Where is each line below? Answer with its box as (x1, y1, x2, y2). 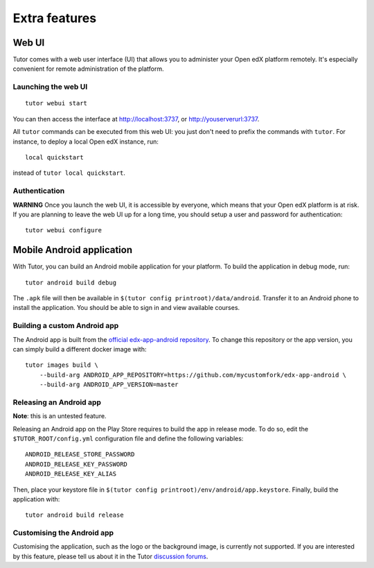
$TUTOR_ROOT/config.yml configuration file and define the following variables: (12, 434, 244, 442)
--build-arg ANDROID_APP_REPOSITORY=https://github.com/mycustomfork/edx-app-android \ (39, 371, 346, 379)
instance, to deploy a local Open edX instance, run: (12, 137, 159, 146)
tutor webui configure (25, 226, 103, 234)
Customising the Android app (12, 528, 114, 537)
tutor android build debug (25, 278, 117, 286)
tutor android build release (25, 511, 124, 519)
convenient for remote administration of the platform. (12, 64, 164, 73)
